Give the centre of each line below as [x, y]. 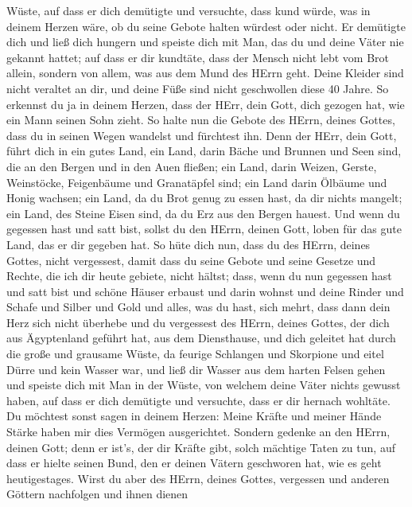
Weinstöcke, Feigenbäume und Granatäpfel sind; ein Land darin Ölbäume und [197, 182]
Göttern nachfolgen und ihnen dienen [97, 494]
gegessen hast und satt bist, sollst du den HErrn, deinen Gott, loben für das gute [204, 229]
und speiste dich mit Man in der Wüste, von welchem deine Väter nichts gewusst [204, 385]
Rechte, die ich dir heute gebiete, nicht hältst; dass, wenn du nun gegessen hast [199, 276]
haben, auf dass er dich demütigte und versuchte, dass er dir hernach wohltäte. [198, 400]
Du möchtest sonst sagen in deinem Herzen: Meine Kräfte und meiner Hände [194, 416]
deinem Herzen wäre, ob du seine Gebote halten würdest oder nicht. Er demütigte [206, 26]
